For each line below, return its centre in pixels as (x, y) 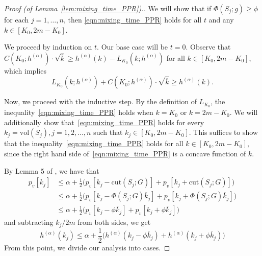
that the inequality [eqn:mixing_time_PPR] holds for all (94, 143)
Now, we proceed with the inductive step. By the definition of (100, 101)
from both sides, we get (114, 222)
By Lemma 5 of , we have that (52, 170)
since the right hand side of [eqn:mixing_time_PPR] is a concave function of (125, 154)
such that (108, 132)
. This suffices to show (223, 132)
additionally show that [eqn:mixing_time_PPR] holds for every (104, 122)
